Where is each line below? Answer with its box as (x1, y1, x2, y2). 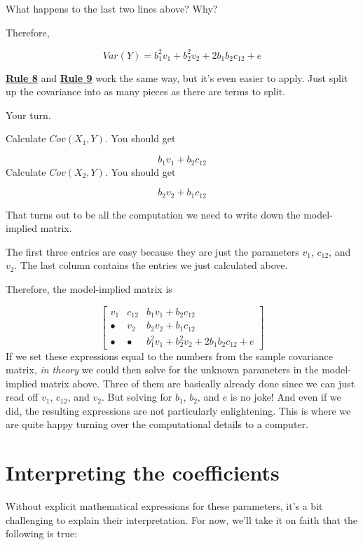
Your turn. (6, 107, 51, 122)
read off (6, 389, 39, 404)
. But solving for (101, 389, 172, 404)
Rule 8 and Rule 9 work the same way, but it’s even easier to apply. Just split (6, 70, 348, 85)
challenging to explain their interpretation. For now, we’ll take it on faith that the (6, 512, 358, 527)
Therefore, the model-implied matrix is (6, 281, 172, 296)
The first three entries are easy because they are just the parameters (6, 244, 299, 258)
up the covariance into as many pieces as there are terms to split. (6, 84, 286, 99)
